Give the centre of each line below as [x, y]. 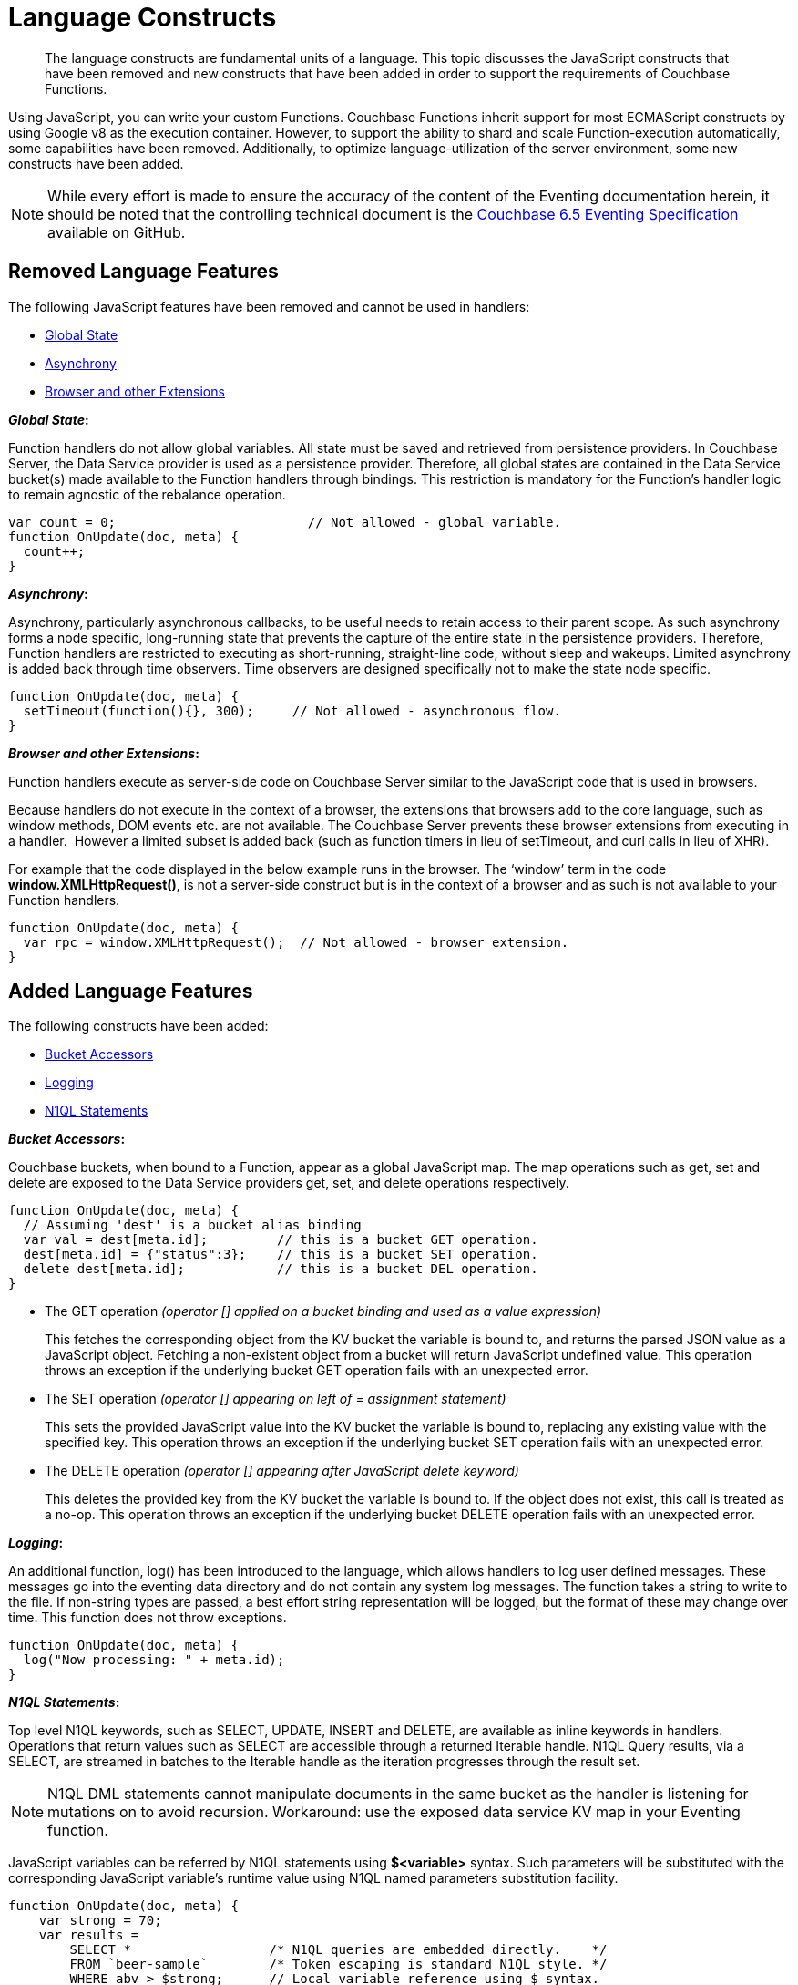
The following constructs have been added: [138, 1026]
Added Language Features [131, 992]
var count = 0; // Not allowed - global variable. [285, 522]
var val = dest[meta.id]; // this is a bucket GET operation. [281, 1240]
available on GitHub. [117, 232]
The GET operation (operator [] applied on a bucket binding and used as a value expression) [323, 1311]
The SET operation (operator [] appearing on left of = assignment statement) [276, 1399]
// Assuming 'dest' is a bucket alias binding [192, 1225]
